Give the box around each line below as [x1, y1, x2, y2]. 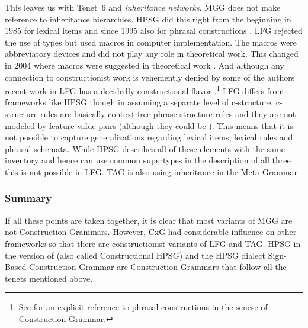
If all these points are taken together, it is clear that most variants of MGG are [5, 214, 293, 226]
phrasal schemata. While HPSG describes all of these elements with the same [5, 142, 285, 155]
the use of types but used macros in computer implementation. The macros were [5, 36, 297, 48]
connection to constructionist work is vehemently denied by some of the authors [5, 70, 295, 83]
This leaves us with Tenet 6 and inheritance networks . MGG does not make [5, 1, 281, 13]
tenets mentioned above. [5, 272, 93, 284]
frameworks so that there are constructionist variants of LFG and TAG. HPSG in [5, 237, 301, 249]
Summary [5, 191, 52, 205]
